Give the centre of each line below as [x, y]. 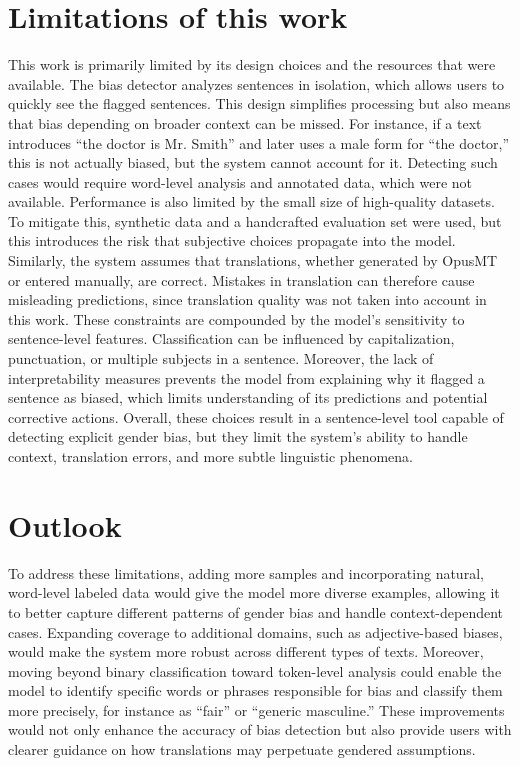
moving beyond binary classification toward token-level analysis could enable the [255, 670]
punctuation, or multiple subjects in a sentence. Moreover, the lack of [221, 358]
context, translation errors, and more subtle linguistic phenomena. [210, 456]
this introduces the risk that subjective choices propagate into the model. [232, 240]
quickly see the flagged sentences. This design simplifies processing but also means [259, 103]
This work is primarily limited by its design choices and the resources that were [252, 64]
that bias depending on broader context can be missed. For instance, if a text [245, 122]
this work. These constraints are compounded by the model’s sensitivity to [236, 318]
